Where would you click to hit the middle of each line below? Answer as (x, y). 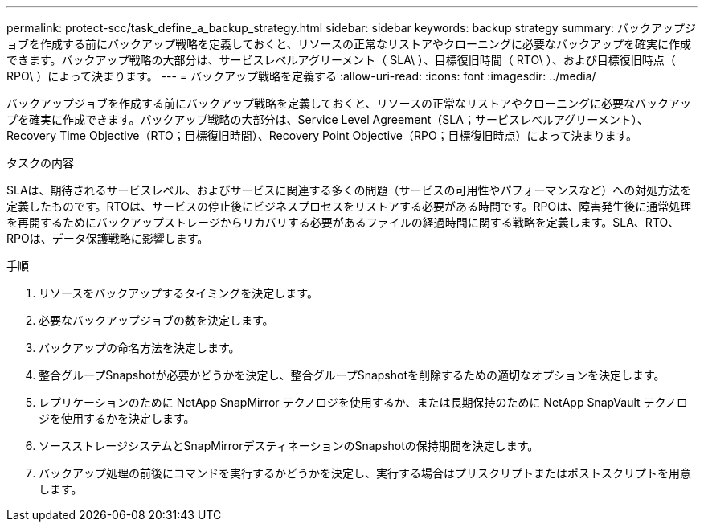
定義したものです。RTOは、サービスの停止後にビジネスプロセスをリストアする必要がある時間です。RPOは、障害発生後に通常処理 (349, 206)
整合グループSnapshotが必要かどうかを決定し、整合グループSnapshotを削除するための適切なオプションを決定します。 (352, 375)
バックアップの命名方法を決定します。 (139, 348)
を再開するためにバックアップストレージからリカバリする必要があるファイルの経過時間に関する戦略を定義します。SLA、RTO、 (343, 222)
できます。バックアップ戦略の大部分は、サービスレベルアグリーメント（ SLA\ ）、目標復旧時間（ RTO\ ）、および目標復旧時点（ (341, 60)
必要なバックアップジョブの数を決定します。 (156, 320)
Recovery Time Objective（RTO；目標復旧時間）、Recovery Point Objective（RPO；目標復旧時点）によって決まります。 (322, 135)
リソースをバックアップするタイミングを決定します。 (178, 293)
